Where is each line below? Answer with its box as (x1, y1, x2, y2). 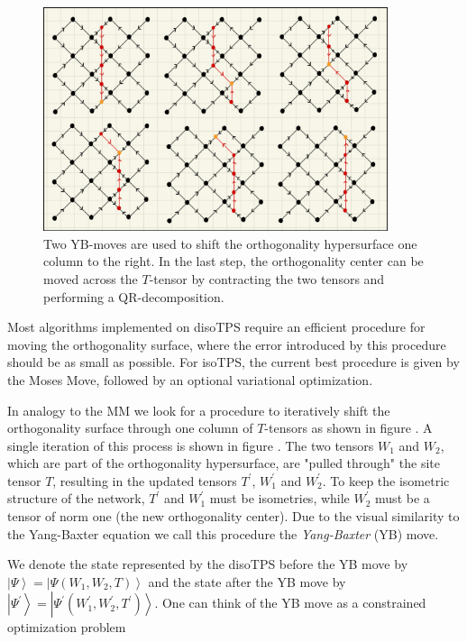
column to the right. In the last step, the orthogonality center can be (43, 252, 424, 271)
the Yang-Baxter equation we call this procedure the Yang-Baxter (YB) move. (7, 524, 439, 543)
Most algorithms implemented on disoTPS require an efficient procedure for (7, 317, 426, 336)
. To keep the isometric (322, 471, 450, 490)
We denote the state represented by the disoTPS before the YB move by (7, 555, 408, 573)
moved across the (43, 269, 138, 288)
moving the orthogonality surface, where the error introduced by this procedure (7, 335, 446, 353)
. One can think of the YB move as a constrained (154, 593, 426, 612)
